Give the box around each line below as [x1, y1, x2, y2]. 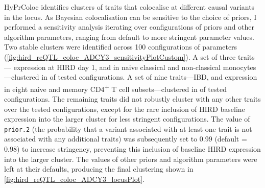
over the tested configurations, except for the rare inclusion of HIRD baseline [4, 103, 245, 114]
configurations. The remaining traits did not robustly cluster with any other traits [4, 93, 261, 104]
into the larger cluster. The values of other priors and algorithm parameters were [4, 153, 257, 164]
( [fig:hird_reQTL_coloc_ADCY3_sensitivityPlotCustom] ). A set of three [4, 51, 236, 62]
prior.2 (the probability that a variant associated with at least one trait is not [4, 123, 252, 134]
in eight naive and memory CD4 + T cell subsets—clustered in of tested [4, 82, 227, 94]
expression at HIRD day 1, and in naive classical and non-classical [13, 61, 221, 72]
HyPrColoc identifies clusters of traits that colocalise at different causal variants [4, 2, 255, 12]
